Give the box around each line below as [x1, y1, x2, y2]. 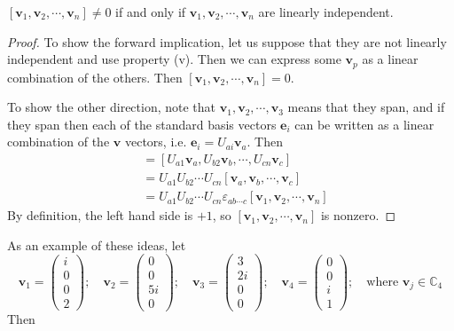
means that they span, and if [287, 98, 445, 116]
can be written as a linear [294, 114, 434, 133]
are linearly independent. [258, 3, 394, 20]
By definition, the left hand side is [7, 206, 193, 225]
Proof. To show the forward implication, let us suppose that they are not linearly [7, 32, 447, 51]
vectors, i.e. [124, 132, 187, 151]
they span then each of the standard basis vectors [7, 114, 277, 133]
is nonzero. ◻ [320, 206, 396, 225]
